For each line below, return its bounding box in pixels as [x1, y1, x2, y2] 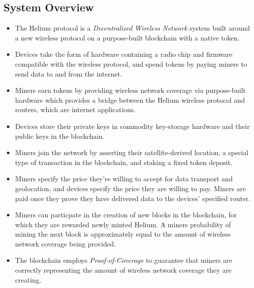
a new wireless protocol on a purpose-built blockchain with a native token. [15, 32, 240, 42]
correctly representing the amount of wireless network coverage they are [15, 265, 232, 275]
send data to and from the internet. [15, 68, 122, 79]
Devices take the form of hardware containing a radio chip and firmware [15, 49, 232, 59]
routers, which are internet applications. [15, 104, 136, 115]
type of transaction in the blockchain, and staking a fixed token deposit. [15, 157, 233, 167]
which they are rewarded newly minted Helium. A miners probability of [15, 219, 231, 229]
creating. [15, 274, 41, 285]
